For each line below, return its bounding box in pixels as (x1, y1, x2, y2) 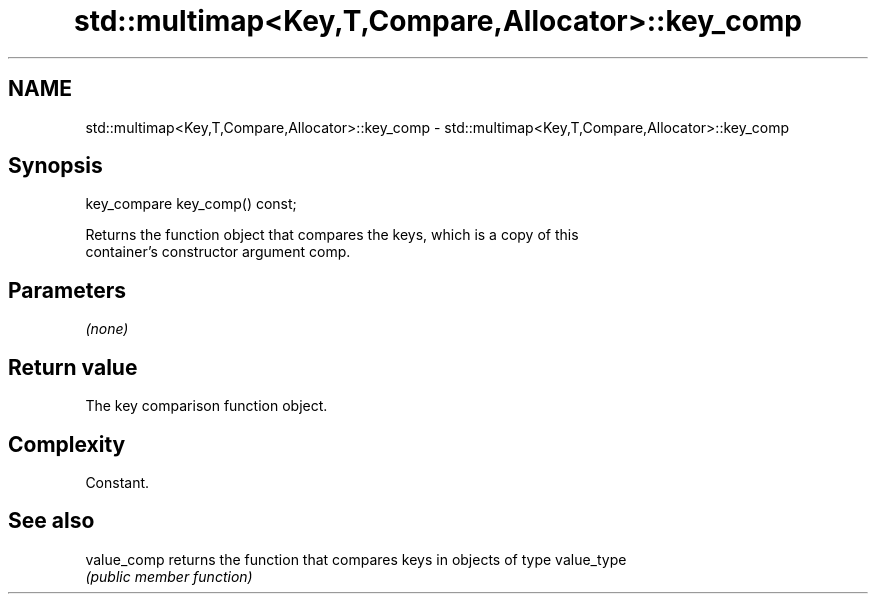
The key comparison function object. (85, 397, 328, 415)
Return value (8, 354, 138, 380)
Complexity (8, 431, 126, 457)
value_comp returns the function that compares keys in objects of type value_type (85, 550, 627, 568)
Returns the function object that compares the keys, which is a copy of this (85, 226, 579, 244)
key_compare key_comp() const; (85, 195, 297, 213)
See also (8, 508, 95, 534)
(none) (85, 320, 129, 338)
